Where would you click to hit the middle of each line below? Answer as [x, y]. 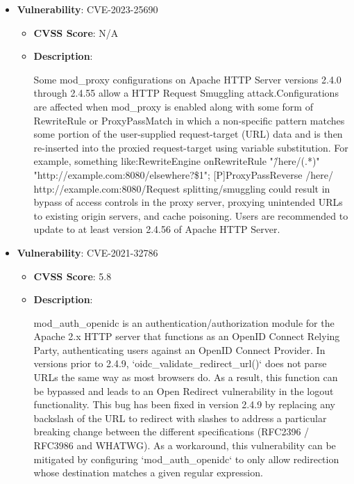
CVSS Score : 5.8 [73, 276]
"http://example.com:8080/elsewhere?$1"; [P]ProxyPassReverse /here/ [183, 174]
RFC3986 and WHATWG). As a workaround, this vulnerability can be [185, 445]
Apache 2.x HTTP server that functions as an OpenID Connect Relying [187, 336]
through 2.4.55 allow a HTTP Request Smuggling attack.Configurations [186, 93]
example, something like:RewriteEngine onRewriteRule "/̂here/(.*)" [177, 161]
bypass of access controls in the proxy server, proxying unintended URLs [188, 202]
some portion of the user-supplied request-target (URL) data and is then [188, 134]
